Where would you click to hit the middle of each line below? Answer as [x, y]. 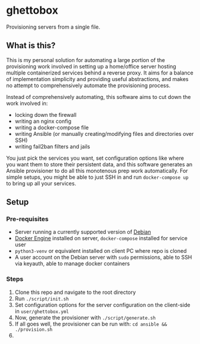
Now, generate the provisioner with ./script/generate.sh [85, 317]
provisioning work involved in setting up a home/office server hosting [91, 66]
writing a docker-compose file [52, 127]
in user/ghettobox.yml [42, 311]
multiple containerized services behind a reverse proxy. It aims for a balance [100, 73]
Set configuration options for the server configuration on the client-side [102, 305]
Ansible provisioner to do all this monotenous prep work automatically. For [97, 171]
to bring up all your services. [41, 183]
